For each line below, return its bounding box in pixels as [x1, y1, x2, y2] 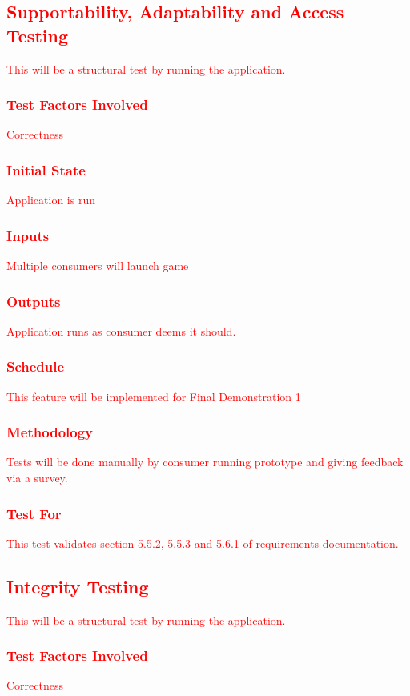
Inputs [6, 225, 50, 245]
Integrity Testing [6, 573, 149, 598]
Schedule [6, 356, 65, 376]
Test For [6, 503, 62, 523]
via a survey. [6, 469, 68, 486]
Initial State [6, 159, 86, 179]
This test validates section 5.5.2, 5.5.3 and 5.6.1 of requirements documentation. [6, 534, 399, 551]
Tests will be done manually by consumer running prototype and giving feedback [6, 453, 404, 470]
